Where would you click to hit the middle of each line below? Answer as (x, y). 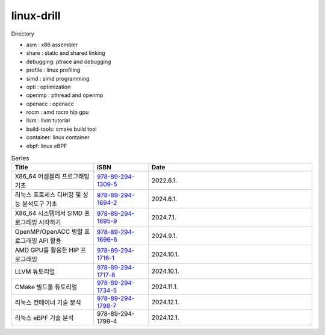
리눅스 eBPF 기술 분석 (44, 318)
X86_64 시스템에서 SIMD (49, 213)
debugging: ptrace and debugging (69, 61)
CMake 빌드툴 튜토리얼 (46, 287)
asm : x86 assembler (52, 45)
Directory (23, 34)
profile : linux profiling (53, 70)
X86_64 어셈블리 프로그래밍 (52, 177)
